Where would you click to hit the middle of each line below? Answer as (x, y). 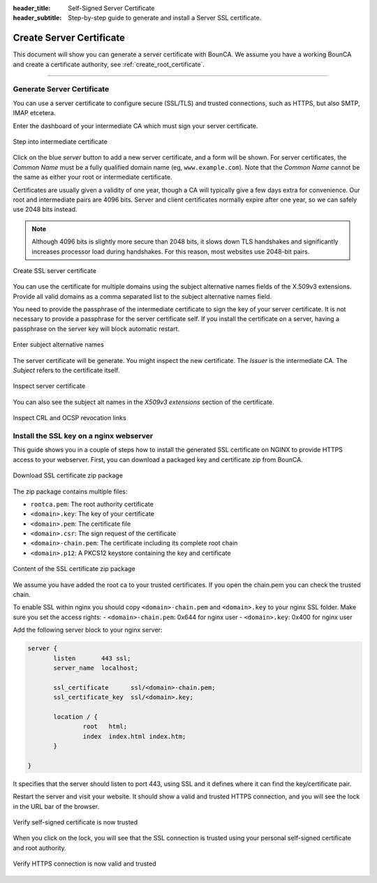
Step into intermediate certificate (60, 142)
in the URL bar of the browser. (56, 806)
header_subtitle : (37, 18)
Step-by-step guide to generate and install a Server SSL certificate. (165, 18)
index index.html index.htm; (134, 736)
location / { (75, 717)
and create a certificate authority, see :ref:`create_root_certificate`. (109, 64)
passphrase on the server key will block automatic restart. (96, 329)
